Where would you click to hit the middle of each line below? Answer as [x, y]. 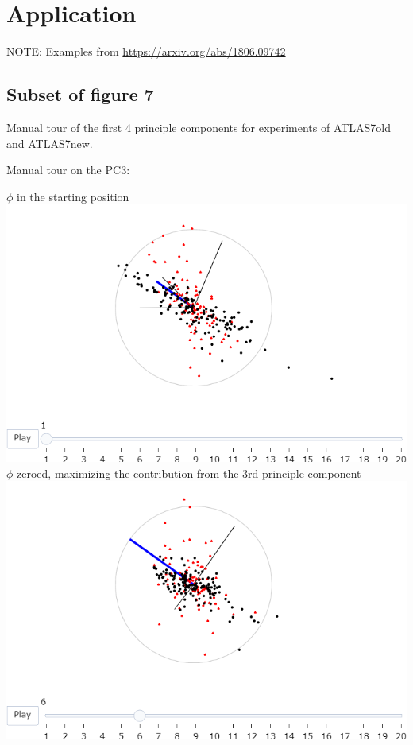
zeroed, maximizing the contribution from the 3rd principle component [189, 473]
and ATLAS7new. [50, 143]
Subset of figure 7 [80, 94]
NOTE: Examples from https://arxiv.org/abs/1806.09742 [146, 51]
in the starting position [73, 196]
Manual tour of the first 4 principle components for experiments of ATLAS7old [199, 127]
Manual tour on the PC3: [68, 170]
